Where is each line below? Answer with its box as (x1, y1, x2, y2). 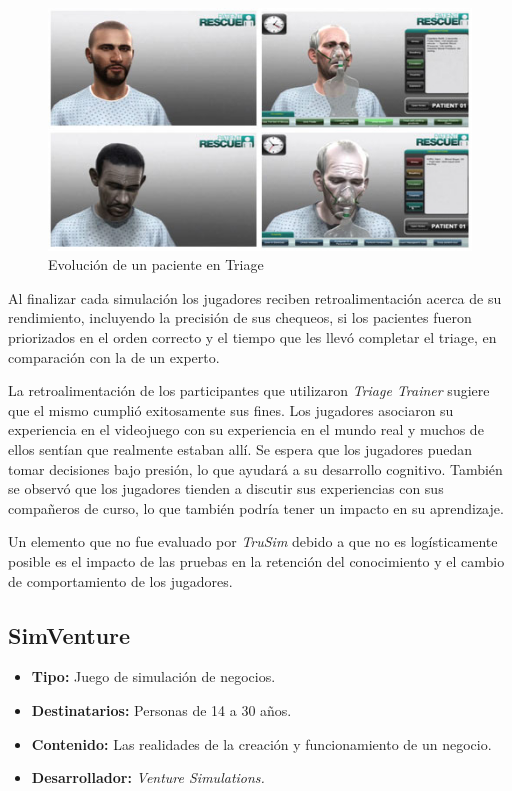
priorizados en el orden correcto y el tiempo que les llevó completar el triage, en (8, 327, 497, 348)
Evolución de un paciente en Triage (48, 254, 264, 275)
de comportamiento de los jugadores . (8, 570, 233, 591)
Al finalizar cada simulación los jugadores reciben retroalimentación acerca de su (8, 287, 502, 308)
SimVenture (8, 619, 131, 650)
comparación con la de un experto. (8, 346, 220, 367)
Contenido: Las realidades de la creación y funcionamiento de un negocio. (31, 733, 492, 754)
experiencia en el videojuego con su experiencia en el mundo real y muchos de (8, 419, 484, 440)
